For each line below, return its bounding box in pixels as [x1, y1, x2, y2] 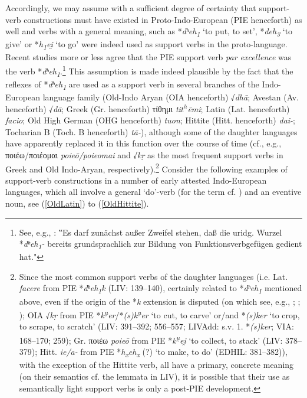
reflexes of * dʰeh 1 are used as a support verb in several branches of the [5, 77, 259, 92]
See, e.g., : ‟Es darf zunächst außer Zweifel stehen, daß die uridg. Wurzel [19, 226, 282, 238]
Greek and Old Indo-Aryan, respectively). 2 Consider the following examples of [5, 161, 288, 175]
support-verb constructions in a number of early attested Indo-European [5, 174, 267, 186]
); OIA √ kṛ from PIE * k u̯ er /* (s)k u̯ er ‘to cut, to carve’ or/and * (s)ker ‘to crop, [19, 307, 300, 321]
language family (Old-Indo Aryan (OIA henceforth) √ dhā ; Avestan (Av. [42, 90, 299, 103]
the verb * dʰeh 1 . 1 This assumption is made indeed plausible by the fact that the [5, 63, 293, 79]
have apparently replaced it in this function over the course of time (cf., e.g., [5, 137, 282, 149]
